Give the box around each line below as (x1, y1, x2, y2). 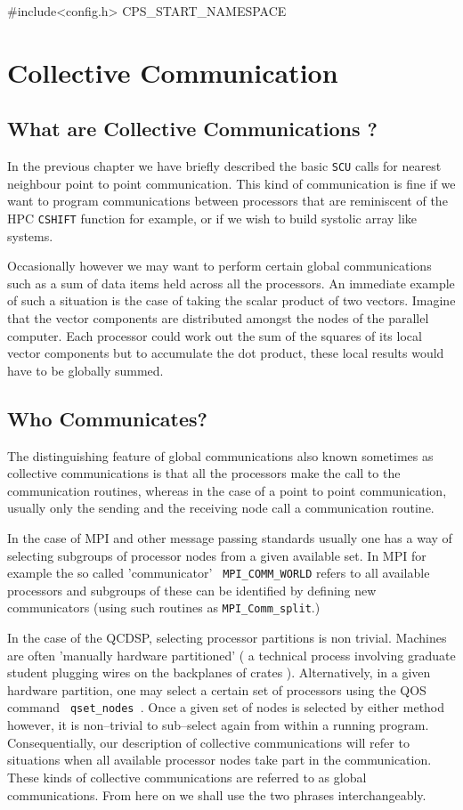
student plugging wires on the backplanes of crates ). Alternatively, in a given (7, 663, 431, 682)
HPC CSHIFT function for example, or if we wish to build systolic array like (7, 209, 418, 228)
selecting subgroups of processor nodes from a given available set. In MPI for (7, 546, 426, 564)
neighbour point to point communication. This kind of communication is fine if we (7, 174, 456, 192)
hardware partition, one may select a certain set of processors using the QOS (7, 680, 426, 699)
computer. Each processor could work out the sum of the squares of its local (7, 326, 422, 344)
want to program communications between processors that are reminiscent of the (7, 191, 448, 210)
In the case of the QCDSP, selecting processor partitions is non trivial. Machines (7, 628, 447, 647)
